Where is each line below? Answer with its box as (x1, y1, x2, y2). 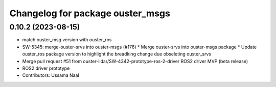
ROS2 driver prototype (22, 65, 70, 71)
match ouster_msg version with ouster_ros (22, 37, 112, 43)
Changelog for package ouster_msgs (9, 8, 171, 19)
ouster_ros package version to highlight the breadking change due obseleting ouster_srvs (22, 51, 212, 57)
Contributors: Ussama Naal (22, 72, 79, 78)
